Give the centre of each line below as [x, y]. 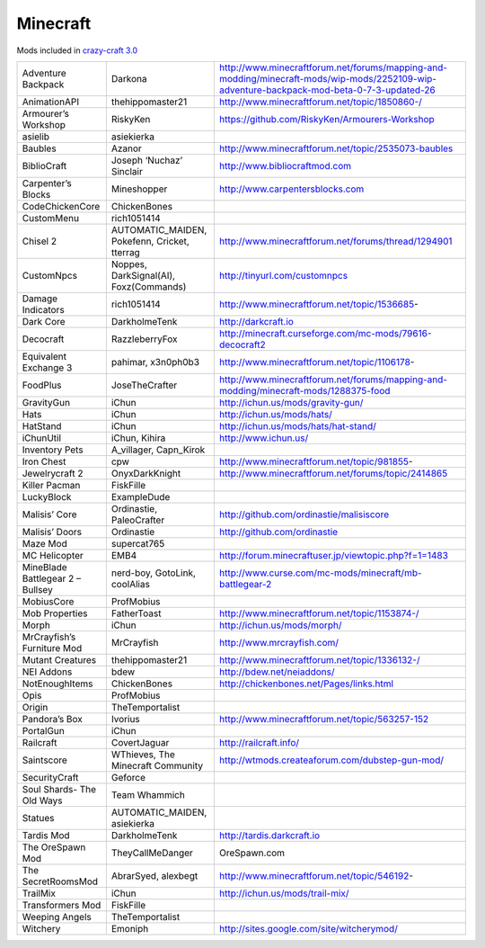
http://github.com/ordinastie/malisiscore [304, 514]
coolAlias [130, 584]
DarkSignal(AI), [143, 275]
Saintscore [44, 760]
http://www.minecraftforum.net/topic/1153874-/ [319, 613]
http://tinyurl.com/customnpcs [283, 275]
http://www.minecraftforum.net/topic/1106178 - [317, 362]
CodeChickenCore [61, 206]
